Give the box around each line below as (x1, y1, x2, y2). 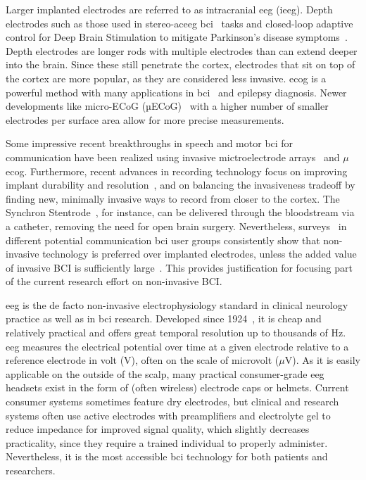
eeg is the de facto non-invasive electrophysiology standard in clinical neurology (6, 297, 348, 312)
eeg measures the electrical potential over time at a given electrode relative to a (6, 339, 349, 353)
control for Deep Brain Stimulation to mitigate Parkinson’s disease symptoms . (6, 30, 348, 44)
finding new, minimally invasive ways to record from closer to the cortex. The (6, 191, 340, 206)
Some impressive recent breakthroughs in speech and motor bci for (6, 136, 294, 151)
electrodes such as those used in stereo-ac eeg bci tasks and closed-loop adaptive (6, 15, 353, 30)
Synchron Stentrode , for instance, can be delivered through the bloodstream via (6, 205, 355, 220)
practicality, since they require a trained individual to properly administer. (6, 435, 328, 450)
